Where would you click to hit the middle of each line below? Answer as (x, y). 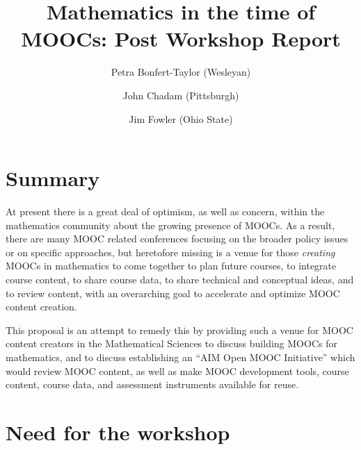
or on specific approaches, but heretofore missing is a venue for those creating (170, 252)
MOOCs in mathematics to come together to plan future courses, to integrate (171, 266)
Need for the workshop (118, 432)
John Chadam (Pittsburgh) (181, 95)
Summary (53, 178)
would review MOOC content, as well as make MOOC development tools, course (177, 370)
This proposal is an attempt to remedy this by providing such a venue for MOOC (179, 330)
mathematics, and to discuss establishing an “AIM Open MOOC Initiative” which (180, 357)
